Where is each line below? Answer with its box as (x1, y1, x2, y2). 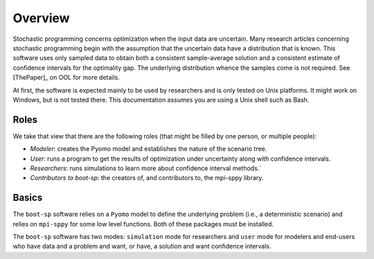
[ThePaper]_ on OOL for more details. (12, 73, 121, 82)
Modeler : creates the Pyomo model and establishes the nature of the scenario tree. (30, 145, 267, 153)
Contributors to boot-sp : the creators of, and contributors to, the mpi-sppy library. (30, 174, 264, 182)
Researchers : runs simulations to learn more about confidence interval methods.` (30, 163, 262, 172)
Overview (12, 10, 70, 26)
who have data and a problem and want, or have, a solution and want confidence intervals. (12, 242, 271, 251)
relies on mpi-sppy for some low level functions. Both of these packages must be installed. (12, 220, 274, 228)
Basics (12, 192, 43, 204)
